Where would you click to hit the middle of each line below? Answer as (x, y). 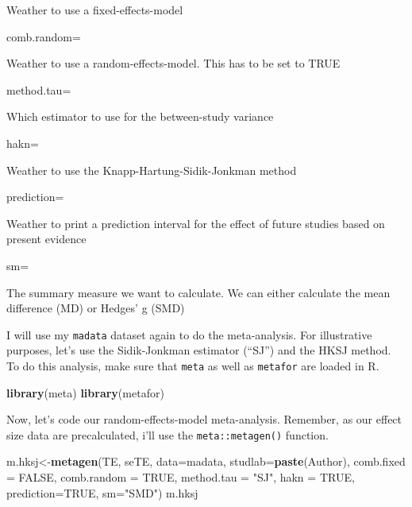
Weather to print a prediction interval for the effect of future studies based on (196, 223)
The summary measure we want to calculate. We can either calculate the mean (198, 292)
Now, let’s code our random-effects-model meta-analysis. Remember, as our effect (204, 419)
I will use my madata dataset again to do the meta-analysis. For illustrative (189, 334)
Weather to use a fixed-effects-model (95, 10)
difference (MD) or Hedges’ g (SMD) (96, 308)
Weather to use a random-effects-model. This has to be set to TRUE (173, 63)
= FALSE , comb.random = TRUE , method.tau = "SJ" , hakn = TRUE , (181, 477)
